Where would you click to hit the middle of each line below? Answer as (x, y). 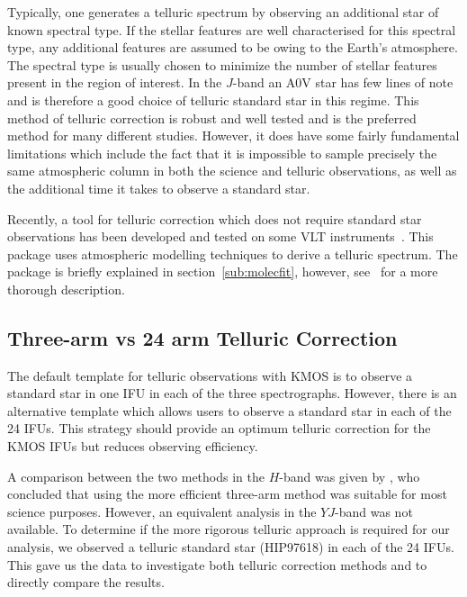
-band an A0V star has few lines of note (343, 82)
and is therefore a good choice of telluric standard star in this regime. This (213, 99)
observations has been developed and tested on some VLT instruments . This (220, 236)
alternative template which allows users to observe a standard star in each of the (229, 410)
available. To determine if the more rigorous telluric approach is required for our (229, 529)
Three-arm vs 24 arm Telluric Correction (202, 337)
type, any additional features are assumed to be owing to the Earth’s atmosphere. (233, 47)
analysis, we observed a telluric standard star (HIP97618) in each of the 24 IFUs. (231, 547)
